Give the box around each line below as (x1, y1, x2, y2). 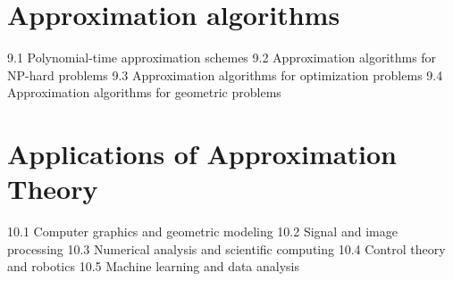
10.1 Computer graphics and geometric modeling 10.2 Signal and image (7, 222, 398, 241)
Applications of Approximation (7, 136, 397, 172)
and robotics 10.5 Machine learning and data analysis (7, 257, 300, 276)
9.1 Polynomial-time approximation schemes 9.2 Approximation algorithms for (7, 48, 437, 67)
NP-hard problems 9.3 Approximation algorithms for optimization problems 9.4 (7, 65, 443, 84)
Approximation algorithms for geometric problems (7, 83, 281, 102)
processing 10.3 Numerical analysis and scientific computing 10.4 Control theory (7, 239, 446, 258)
